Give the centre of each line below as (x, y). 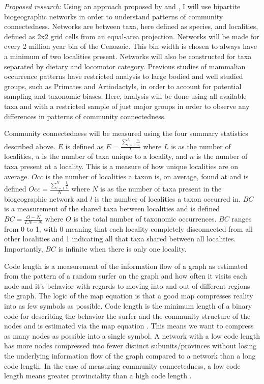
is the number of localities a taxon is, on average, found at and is (147, 176)
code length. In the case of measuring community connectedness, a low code (122, 365)
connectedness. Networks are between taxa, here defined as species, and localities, (131, 26)
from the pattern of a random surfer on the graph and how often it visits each (126, 276)
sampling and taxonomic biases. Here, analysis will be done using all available (125, 96)
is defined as (84, 146)
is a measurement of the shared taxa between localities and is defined (112, 209)
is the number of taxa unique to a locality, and (115, 156)
